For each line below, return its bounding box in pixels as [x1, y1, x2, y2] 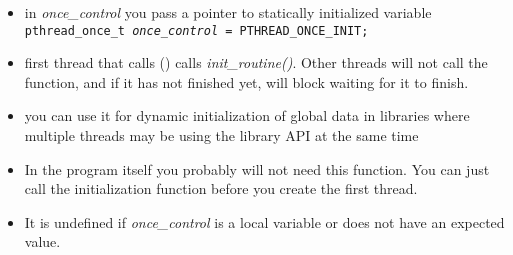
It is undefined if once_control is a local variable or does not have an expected [24, 211, 505, 232]
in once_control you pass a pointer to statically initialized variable [24, 2, 432, 22]
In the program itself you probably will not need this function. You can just [24, 158, 490, 179]
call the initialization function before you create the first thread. [24, 178, 418, 199]
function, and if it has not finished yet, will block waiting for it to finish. [24, 71, 469, 92]
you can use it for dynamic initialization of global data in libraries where [24, 105, 470, 126]
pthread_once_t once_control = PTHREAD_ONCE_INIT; [24, 23, 369, 38]
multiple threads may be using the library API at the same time [24, 125, 419, 146]
